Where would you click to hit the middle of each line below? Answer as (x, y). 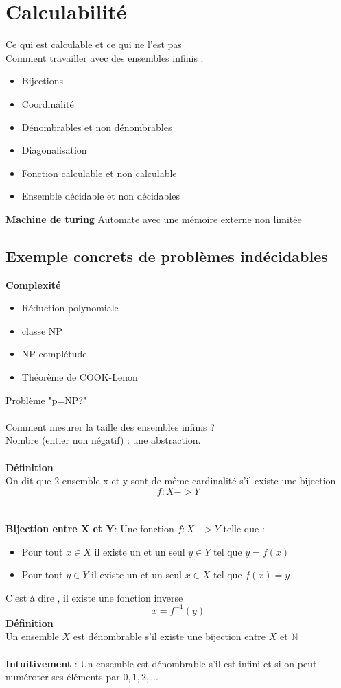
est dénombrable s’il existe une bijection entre (169, 636)
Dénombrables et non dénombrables (97, 127)
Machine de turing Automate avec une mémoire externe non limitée (154, 218)
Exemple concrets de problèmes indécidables (167, 256)
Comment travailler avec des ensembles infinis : (105, 57)
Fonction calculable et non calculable (99, 173)
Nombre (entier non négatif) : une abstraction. (103, 440)
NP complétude (54, 354)
